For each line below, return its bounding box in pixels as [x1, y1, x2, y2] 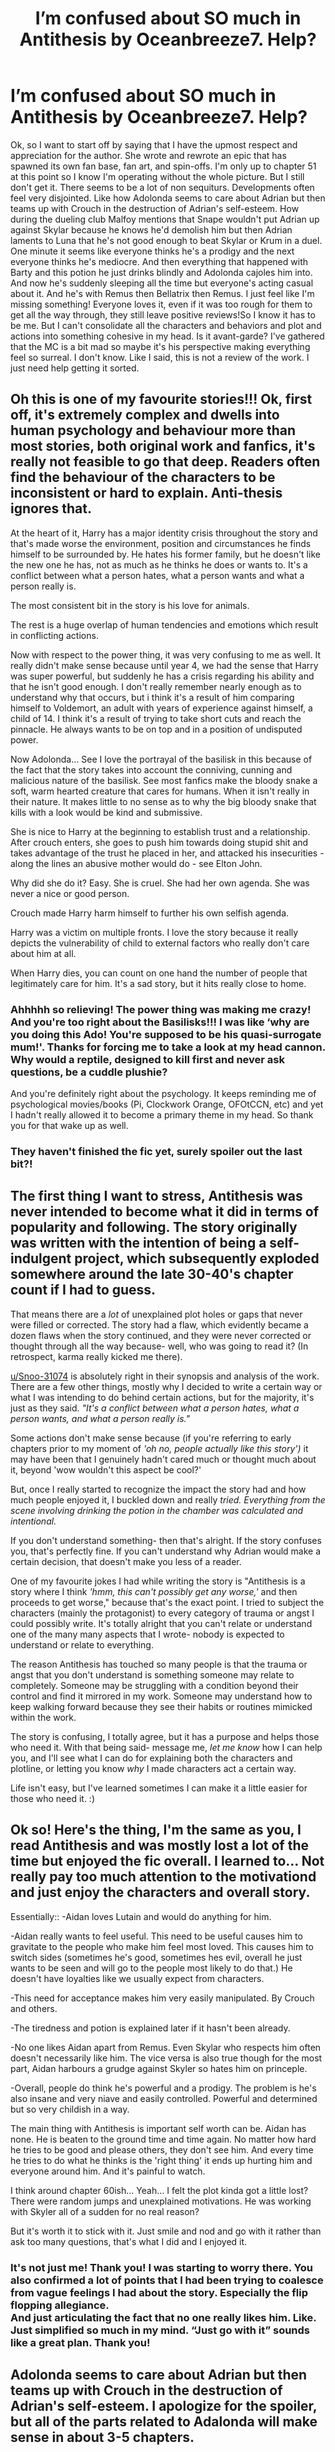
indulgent [10, 1250, 72, 1267]
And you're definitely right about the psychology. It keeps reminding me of [10, 1088, 317, 1100]
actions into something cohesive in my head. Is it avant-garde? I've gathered [10, 330, 325, 342]
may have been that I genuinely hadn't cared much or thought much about [10, 1453, 317, 1465]
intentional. [10, 1515, 57, 1527]
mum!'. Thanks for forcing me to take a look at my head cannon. [10, 1040, 326, 1054]
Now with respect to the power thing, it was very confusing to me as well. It [10, 648, 321, 661]
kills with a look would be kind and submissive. [10, 806, 203, 818]
